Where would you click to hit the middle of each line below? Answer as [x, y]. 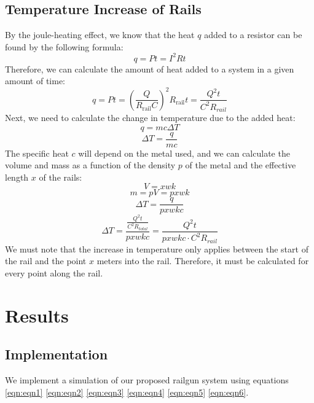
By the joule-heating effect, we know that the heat [100, 35]
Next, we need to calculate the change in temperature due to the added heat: [150, 117]
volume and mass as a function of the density [90, 165]
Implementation [57, 354]
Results [37, 315]
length [17, 177]
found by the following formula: [64, 46]
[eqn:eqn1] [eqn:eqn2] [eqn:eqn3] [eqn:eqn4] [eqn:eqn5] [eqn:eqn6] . [127, 392]
